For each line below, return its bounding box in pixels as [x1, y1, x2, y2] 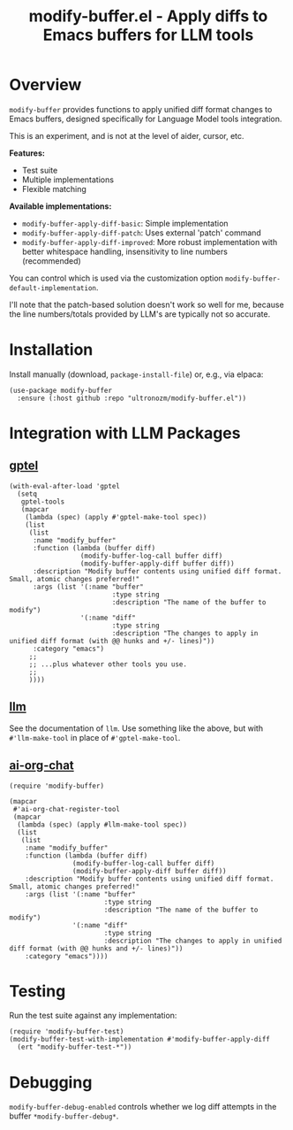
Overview [9, 75, 82, 95]
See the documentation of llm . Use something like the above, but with [9, 723, 263, 734]
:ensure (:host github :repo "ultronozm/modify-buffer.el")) [17, 394, 247, 403]
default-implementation [9, 283, 97, 293]
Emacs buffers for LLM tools [42, 25, 254, 45]
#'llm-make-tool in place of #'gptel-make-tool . [9, 732, 181, 742]
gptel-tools [20, 497, 65, 506]
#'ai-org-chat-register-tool [12, 804, 121, 813]
